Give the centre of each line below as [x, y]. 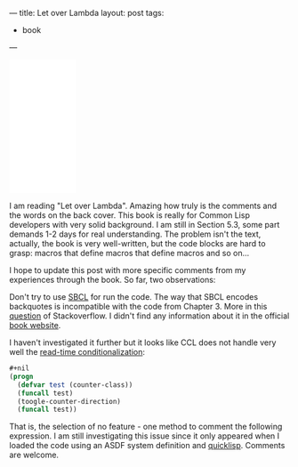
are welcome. [34, 455]
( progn [21, 376]
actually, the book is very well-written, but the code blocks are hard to [137, 243]
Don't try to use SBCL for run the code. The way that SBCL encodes [134, 297]
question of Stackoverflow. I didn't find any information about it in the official [149, 316]
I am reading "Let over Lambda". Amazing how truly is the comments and [143, 205]
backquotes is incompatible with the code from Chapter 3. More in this [138, 306]
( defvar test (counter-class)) [75, 385]
